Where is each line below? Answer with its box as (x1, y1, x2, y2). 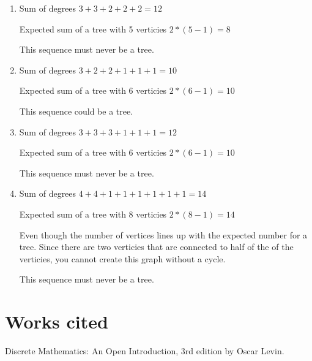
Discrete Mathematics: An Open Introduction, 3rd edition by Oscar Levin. (5, 344, 284, 357)
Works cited (5, 309, 108, 334)
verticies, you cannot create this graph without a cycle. (19, 252, 226, 265)
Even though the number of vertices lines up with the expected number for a (19, 228, 308, 241)
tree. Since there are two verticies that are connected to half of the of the (19, 240, 294, 253)
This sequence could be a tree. (19, 104, 133, 117)
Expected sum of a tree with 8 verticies (19, 207, 167, 220)
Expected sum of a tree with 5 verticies (19, 22, 167, 35)
